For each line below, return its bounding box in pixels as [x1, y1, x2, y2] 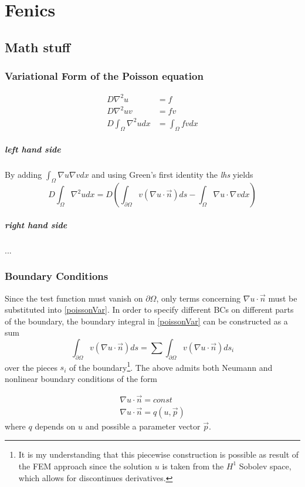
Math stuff [5, 38, 70, 56]
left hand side [5, 143, 61, 155]
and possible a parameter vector [85, 420, 201, 432]
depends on [35, 420, 76, 432]
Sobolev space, [239, 459, 292, 472]
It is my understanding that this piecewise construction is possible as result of [18, 448, 299, 461]
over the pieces [5, 361, 57, 373]
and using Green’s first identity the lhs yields [91, 168, 253, 181]
